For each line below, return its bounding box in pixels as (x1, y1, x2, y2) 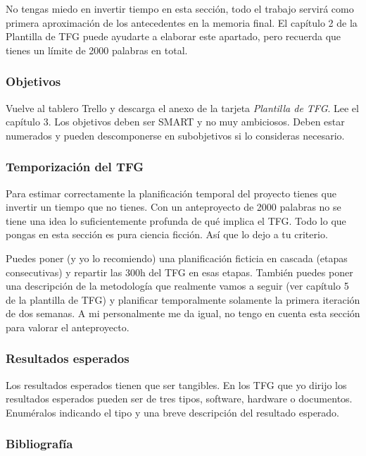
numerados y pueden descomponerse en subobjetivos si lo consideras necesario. (6, 128, 345, 142)
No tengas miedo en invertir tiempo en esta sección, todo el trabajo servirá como (6, 1, 354, 16)
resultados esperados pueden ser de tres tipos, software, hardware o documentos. (6, 391, 353, 406)
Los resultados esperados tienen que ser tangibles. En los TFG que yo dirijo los (6, 377, 347, 392)
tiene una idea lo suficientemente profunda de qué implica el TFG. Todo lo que (6, 213, 346, 228)
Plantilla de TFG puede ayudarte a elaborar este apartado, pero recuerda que (6, 29, 341, 44)
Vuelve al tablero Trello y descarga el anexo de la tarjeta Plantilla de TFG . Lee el (6, 100, 359, 115)
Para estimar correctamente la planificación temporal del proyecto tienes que (6, 185, 336, 200)
